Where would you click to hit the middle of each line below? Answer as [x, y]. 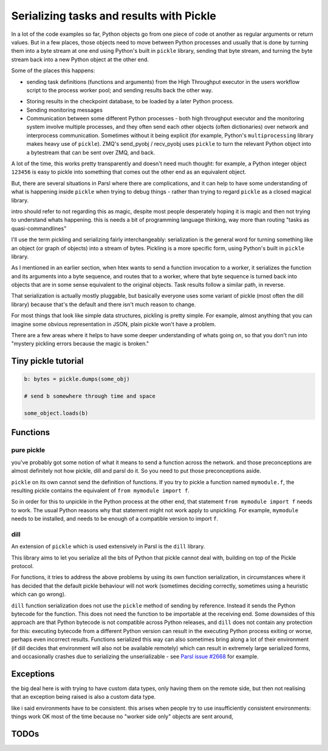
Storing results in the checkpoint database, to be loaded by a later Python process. [130, 101]
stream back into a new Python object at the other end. [80, 59]
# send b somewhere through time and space [90, 396]
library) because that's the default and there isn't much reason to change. [104, 304]
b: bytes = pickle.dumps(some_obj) [77, 379]
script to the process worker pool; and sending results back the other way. [120, 90]
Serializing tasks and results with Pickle [114, 16]
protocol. [22, 566]
